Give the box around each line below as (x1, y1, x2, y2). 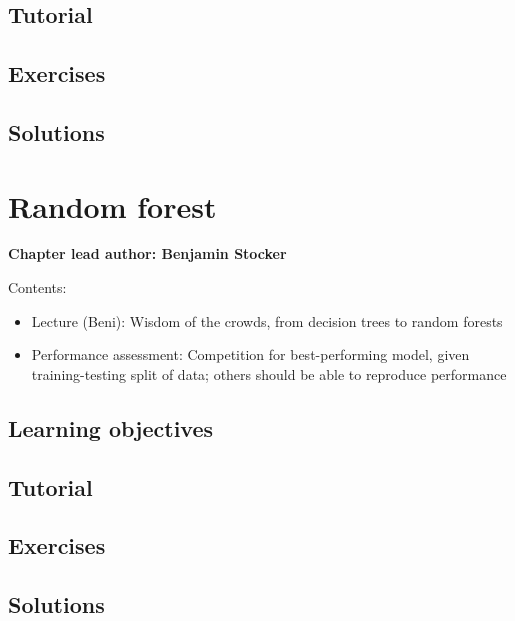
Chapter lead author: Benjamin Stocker (8, 243, 287, 264)
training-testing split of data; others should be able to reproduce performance (31, 363, 507, 384)
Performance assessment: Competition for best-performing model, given (31, 344, 470, 365)
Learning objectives (8, 412, 214, 443)
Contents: (8, 277, 67, 298)
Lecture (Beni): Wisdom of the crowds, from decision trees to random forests (31, 310, 503, 331)
